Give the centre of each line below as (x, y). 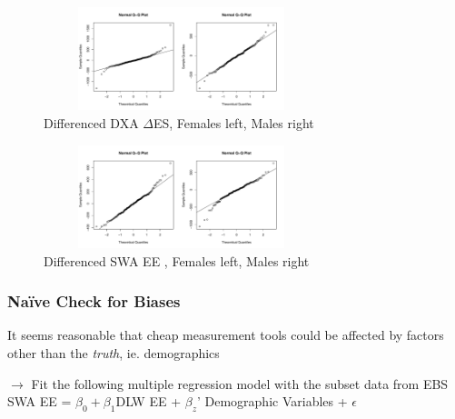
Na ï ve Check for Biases (94, 301)
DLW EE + (148, 401)
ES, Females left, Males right (233, 122)
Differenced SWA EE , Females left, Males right (177, 260)
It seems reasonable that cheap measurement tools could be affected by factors (226, 335)
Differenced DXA (91, 122)
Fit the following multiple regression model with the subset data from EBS (240, 383)
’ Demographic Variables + (272, 401)
